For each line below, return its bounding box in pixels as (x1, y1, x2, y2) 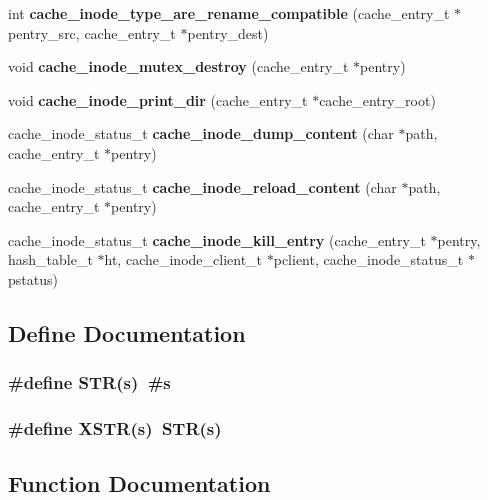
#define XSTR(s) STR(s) (8, 416, 222, 441)
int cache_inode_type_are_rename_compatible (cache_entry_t (8, 3, 450, 23)
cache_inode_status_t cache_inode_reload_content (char (8, 176, 397, 197)
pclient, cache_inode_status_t (273, 249, 464, 270)
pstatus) (8, 268, 58, 289)
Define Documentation (8, 317, 246, 348)
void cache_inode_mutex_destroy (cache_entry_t (8, 56, 349, 77)
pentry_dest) (187, 22, 269, 43)
